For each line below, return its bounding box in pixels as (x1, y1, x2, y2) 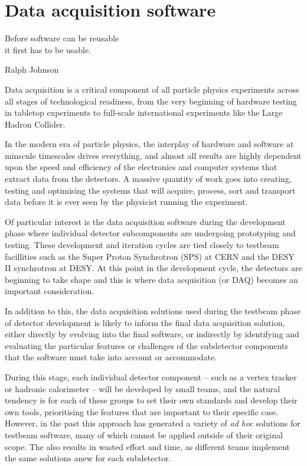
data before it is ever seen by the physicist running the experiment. (5, 195, 248, 208)
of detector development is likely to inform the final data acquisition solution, (5, 316, 285, 328)
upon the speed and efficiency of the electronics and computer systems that (5, 161, 277, 173)
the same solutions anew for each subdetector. (5, 452, 171, 464)
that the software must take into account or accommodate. (5, 351, 217, 363)
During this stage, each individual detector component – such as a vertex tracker (5, 370, 297, 383)
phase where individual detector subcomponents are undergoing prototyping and (5, 227, 296, 239)
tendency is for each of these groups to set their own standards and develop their (5, 394, 298, 406)
